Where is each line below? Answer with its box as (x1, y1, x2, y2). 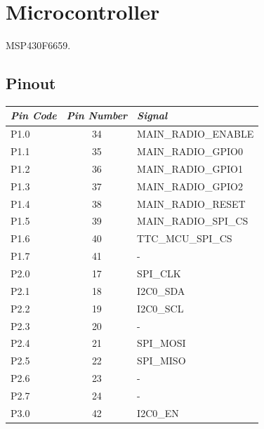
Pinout (6, 72, 56, 94)
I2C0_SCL (137, 301, 184, 315)
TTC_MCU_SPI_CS (137, 231, 232, 246)
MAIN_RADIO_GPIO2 (137, 178, 243, 193)
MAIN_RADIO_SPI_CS (137, 213, 249, 228)
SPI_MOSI (137, 336, 186, 350)
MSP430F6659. (6, 38, 71, 53)
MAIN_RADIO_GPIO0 (137, 144, 243, 159)
